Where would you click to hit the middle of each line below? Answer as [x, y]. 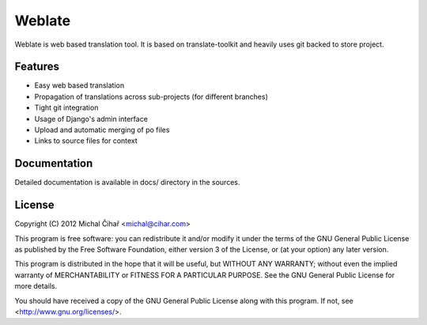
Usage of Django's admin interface [91, 119]
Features [37, 67]
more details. [36, 286]
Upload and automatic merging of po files [102, 130]
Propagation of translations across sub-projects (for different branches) [151, 96]
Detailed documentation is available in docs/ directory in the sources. [127, 183]
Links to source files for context [86, 141]
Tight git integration [66, 108]
